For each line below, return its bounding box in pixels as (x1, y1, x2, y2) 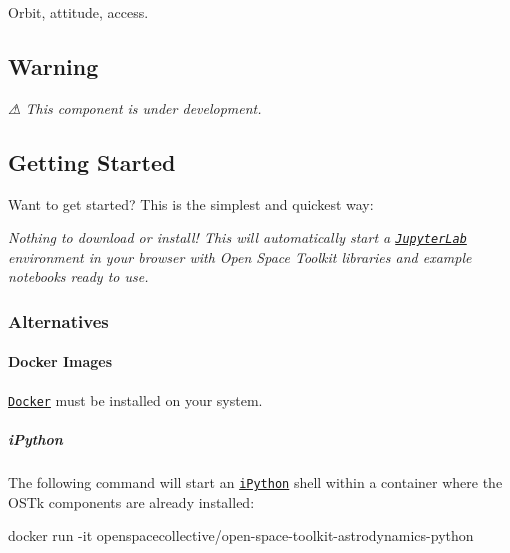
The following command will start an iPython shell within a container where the (8, 471, 503, 492)
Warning (8, 50, 99, 81)
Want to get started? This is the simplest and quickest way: (8, 193, 374, 214)
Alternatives (8, 308, 109, 333)
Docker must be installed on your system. (8, 389, 263, 410)
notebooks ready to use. (8, 266, 149, 287)
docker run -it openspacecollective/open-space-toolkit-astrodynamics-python (8, 525, 474, 546)
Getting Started (8, 146, 176, 177)
